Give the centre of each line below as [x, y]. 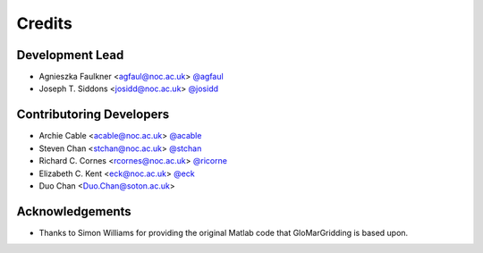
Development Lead [70, 55]
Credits [45, 23]
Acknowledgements [74, 211]
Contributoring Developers [93, 115]
